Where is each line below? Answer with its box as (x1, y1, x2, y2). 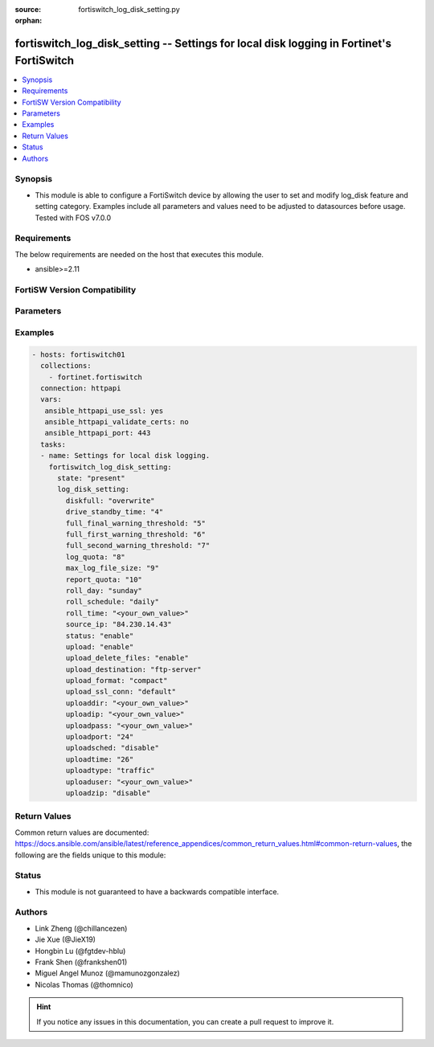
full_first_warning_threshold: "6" (65, 530, 207, 538)
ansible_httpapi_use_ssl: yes (44, 406, 164, 415)
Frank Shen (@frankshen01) (35, 957, 128, 967)
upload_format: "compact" (65, 676, 168, 685)
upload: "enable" (65, 642, 134, 651)
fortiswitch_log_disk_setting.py (78, 5, 180, 14)
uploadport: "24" (65, 732, 134, 742)
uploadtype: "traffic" (65, 766, 156, 775)
